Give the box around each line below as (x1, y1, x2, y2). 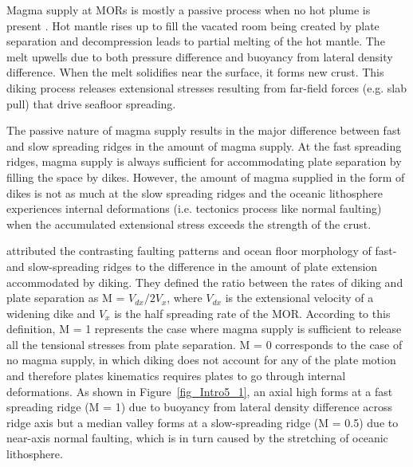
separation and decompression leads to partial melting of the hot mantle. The (6, 33, 385, 49)
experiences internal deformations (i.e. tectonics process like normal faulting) (6, 200, 382, 217)
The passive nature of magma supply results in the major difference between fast (6, 122, 401, 139)
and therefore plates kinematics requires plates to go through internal (6, 367, 346, 384)
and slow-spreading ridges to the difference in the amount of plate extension (6, 257, 378, 274)
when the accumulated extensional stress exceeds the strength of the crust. (6, 215, 372, 232)
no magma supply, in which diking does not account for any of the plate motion (6, 351, 396, 368)
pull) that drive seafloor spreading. (6, 95, 176, 112)
